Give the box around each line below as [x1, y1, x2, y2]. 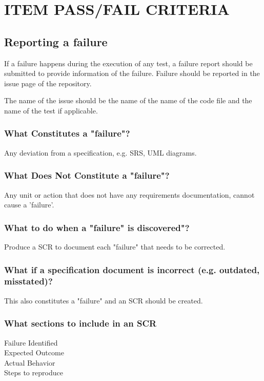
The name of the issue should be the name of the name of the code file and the [4, 95, 252, 106]
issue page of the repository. [4, 78, 92, 88]
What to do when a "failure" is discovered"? [4, 221, 190, 234]
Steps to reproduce [4, 367, 63, 378]
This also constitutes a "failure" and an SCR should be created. [4, 295, 203, 306]
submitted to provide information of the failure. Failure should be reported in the [4, 68, 260, 79]
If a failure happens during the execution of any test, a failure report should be [4, 58, 253, 68]
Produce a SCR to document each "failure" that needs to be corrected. [4, 241, 226, 252]
